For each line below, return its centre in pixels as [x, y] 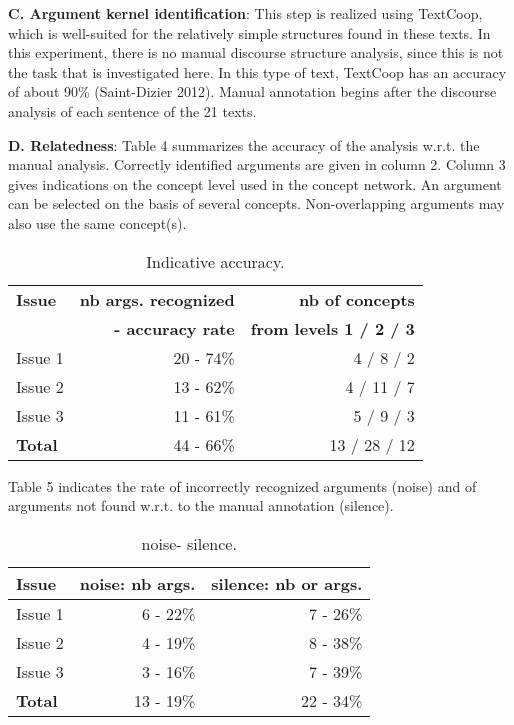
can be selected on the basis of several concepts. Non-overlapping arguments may [256, 203]
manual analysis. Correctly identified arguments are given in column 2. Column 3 [257, 164]
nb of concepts [356, 299]
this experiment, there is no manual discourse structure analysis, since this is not [256, 52]
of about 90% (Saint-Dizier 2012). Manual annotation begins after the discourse [252, 91]
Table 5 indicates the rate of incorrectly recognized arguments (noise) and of [242, 485]
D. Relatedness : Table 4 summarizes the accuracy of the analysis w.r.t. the [244, 144]
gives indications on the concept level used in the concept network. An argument [255, 183]
